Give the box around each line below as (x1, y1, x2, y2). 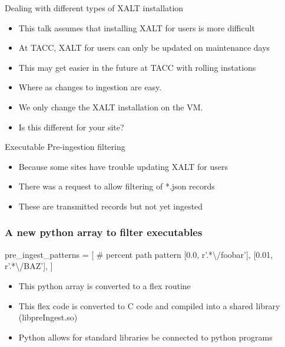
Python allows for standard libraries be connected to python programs (18, 330, 273, 343)
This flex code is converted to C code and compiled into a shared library (18, 299, 280, 312)
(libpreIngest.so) (18, 311, 78, 323)
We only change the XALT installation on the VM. (18, 100, 203, 113)
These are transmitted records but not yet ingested (18, 199, 203, 212)
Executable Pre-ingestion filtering (5, 140, 125, 153)
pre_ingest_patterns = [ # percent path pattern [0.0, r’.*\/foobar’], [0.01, (5, 248, 273, 260)
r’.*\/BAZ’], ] (5, 260, 53, 272)
